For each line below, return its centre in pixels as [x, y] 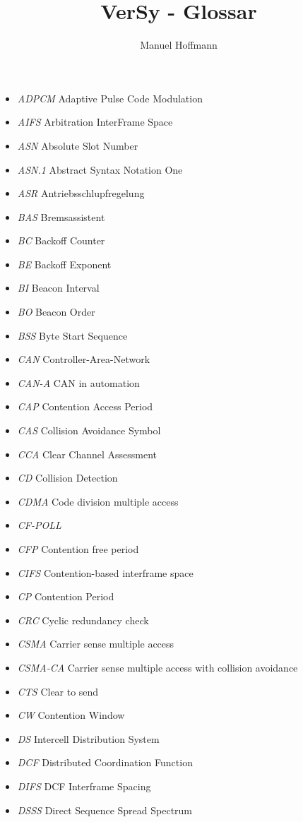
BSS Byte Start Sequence [72, 335]
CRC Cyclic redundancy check [83, 620]
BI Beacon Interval [58, 288]
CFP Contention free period [78, 549]
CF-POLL [39, 525]
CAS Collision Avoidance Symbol [89, 430]
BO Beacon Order [56, 312]
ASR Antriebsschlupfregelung [81, 193]
